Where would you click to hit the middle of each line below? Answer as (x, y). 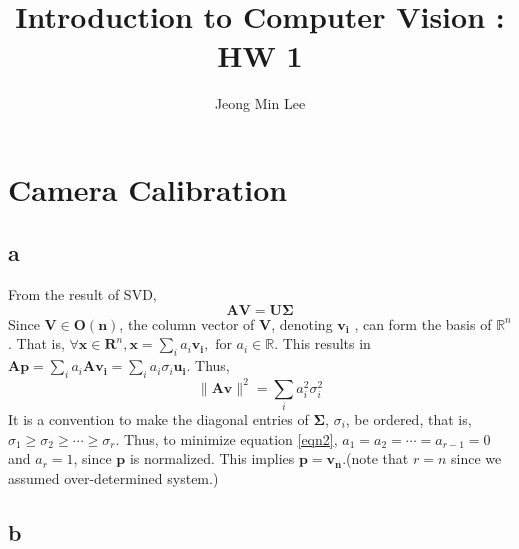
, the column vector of (187, 323)
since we (476, 458)
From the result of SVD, (82, 294)
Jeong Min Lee (260, 103)
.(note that (375, 458)
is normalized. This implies (212, 458)
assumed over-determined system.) (113, 477)
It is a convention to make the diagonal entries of (158, 418)
